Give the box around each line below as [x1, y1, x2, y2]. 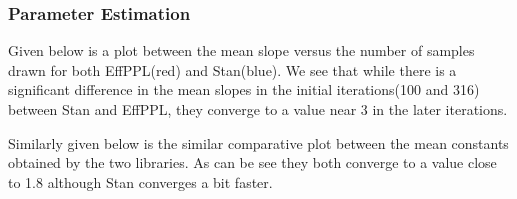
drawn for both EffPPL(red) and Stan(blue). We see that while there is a [8, 59, 457, 80]
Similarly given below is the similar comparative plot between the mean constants [8, 132, 509, 153]
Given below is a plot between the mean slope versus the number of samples [8, 40, 475, 61]
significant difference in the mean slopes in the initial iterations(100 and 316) [8, 79, 480, 100]
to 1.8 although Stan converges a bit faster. [8, 171, 273, 192]
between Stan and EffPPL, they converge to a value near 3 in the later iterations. [8, 99, 508, 119]
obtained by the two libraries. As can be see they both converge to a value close [8, 152, 497, 173]
